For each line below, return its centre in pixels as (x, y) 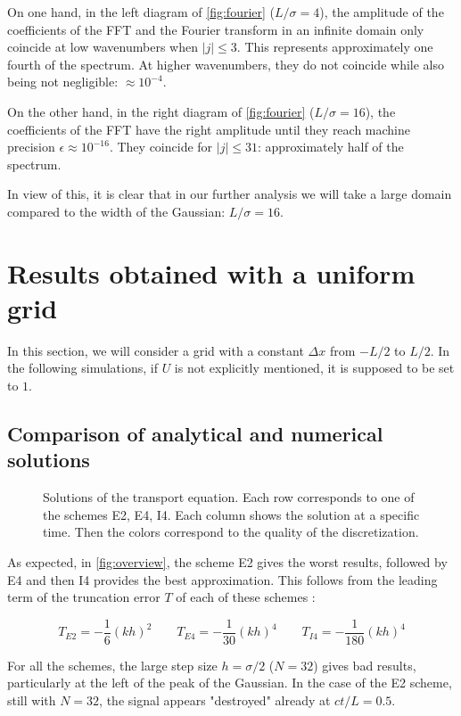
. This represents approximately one (335, 47)
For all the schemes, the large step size (112, 665)
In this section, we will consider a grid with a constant (156, 350)
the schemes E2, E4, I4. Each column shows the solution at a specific (231, 514)
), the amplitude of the (382, 12)
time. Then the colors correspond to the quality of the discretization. (231, 532)
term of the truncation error (84, 597)
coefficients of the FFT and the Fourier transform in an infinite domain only (216, 29)
